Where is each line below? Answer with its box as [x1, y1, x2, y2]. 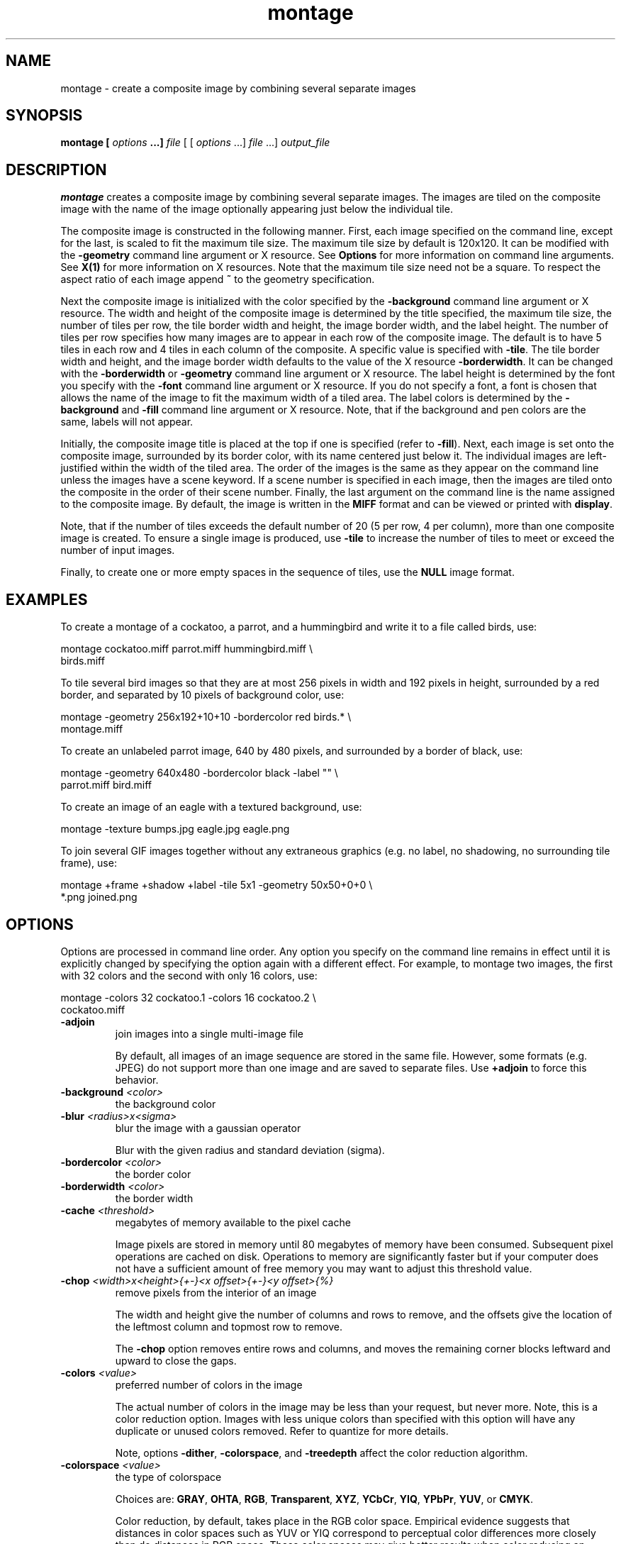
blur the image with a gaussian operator [115, 1121, 301, 1134]
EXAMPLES [6, 590, 88, 609]
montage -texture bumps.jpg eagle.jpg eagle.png [60, 823, 290, 835]
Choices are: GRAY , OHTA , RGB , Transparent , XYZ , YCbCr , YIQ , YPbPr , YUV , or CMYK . [115, 1492, 533, 1505]
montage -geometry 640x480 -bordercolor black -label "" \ [60, 767, 338, 779]
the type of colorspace [115, 1470, 222, 1483]
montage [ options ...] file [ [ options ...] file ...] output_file [60, 136, 330, 149]
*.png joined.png [60, 891, 138, 904]
